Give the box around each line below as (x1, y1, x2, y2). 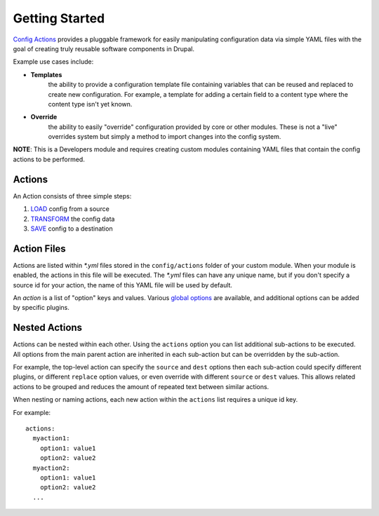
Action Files (13, 243, 66, 254)
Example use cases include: (13, 57, 94, 66)
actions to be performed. (13, 155, 86, 163)
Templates (30, 70, 62, 79)
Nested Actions (13, 322, 83, 334)
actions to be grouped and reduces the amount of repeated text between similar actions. (13, 382, 270, 391)
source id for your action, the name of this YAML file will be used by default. (13, 280, 233, 289)
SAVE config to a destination (30, 224, 113, 233)
